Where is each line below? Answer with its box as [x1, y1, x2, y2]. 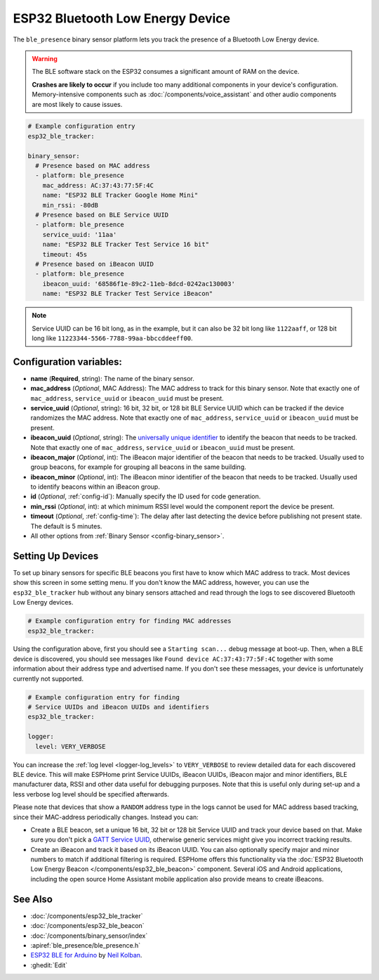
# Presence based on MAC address [35, 162, 150, 170]
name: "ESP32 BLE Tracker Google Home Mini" [42, 191, 199, 200]
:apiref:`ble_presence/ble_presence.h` [30, 941, 141, 949]
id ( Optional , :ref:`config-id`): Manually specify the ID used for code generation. [30, 492, 261, 501]
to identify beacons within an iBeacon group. [30, 482, 161, 491]
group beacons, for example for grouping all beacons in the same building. [30, 463, 247, 471]
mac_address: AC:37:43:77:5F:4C [42, 181, 154, 189]
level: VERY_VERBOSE [35, 742, 106, 750]
